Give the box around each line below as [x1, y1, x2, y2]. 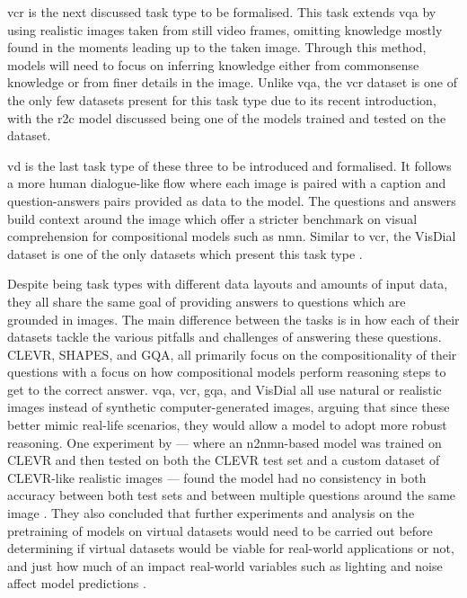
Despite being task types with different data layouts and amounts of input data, [7, 274, 448, 293]
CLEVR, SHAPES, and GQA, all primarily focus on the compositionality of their [7, 344, 457, 363]
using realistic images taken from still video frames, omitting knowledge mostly [7, 20, 443, 39]
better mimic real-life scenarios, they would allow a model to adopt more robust [7, 415, 447, 434]
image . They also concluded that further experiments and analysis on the [7, 504, 415, 522]
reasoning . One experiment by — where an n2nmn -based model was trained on [7, 433, 442, 451]
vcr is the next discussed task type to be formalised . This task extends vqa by [7, 3, 436, 21]
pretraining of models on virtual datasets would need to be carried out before [7, 521, 433, 540]
